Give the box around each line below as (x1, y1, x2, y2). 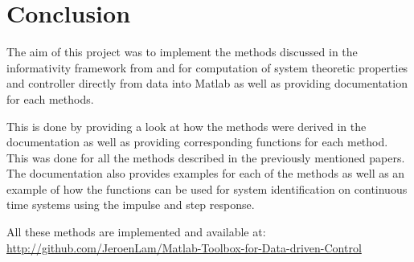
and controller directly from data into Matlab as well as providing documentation (6, 75, 408, 92)
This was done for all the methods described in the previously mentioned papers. (6, 149, 405, 166)
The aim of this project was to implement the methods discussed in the (6, 43, 358, 60)
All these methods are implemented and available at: (6, 223, 266, 240)
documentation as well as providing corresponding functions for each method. (6, 133, 388, 150)
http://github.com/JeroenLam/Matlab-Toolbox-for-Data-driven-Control (6, 239, 362, 256)
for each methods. (6, 90, 94, 107)
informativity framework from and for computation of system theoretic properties (6, 59, 408, 76)
